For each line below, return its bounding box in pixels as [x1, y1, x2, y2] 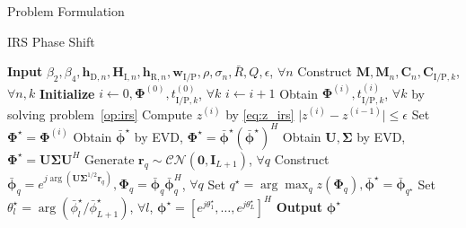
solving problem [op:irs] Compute [7, 104, 192, 123]
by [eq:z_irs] [225, 104, 295, 123]
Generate [84, 149, 135, 168]
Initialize [39, 83, 95, 102]
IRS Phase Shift [7, 31, 95, 50]
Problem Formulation [7, 2, 125, 20]
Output [276, 197, 323, 215]
